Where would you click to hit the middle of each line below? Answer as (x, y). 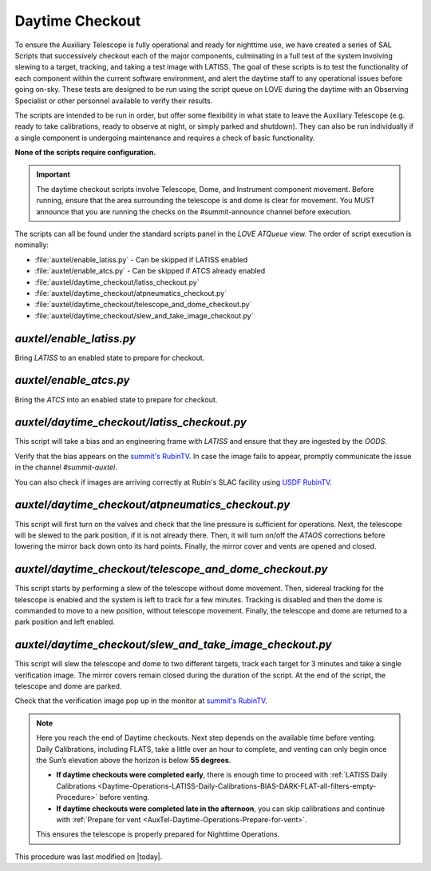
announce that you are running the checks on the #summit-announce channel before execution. (194, 211)
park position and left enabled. (65, 622)
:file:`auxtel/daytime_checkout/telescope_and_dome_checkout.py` (143, 305)
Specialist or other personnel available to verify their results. (114, 101)
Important (53, 174)
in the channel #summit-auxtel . (66, 467)
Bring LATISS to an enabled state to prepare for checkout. (110, 358)
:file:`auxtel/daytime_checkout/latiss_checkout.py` (117, 282)
